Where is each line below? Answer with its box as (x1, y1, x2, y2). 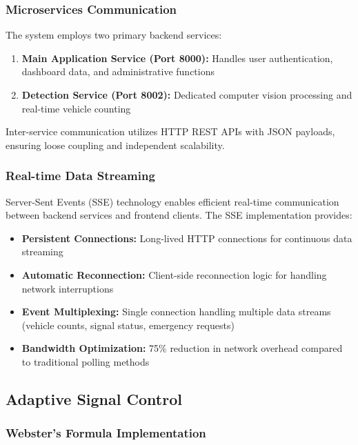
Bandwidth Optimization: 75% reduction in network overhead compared (21, 341, 343, 355)
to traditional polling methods (21, 354, 150, 368)
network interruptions (21, 281, 114, 295)
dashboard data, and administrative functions (21, 64, 215, 79)
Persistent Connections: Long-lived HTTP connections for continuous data (21, 230, 352, 245)
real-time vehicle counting (21, 101, 131, 115)
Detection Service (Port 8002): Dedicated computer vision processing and (21, 88, 352, 101)
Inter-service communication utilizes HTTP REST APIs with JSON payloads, (6, 124, 335, 139)
